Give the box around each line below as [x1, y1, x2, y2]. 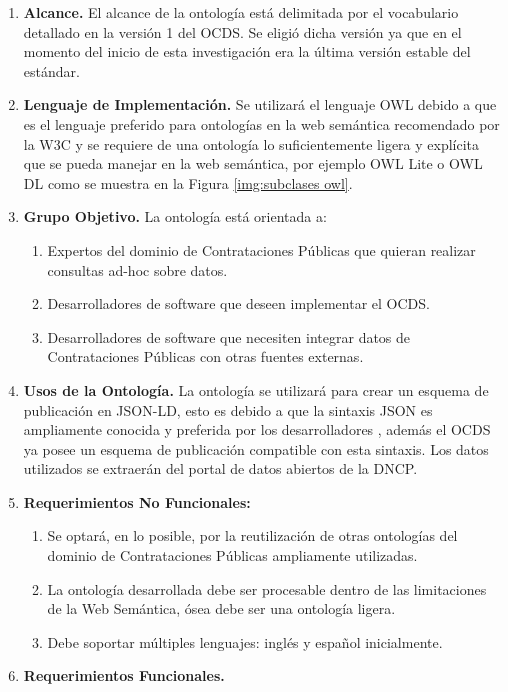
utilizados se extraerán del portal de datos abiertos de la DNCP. [23, 458, 418, 479]
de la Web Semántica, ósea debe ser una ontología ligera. [47, 598, 396, 619]
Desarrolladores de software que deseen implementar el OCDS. [47, 293, 430, 314]
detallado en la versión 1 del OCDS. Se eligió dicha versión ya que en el [23, 21, 462, 42]
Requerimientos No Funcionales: [23, 491, 251, 512]
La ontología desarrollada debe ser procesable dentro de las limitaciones [47, 578, 487, 599]
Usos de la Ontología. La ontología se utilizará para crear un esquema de [23, 379, 489, 400]
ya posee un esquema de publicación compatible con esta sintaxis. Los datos [23, 438, 489, 459]
